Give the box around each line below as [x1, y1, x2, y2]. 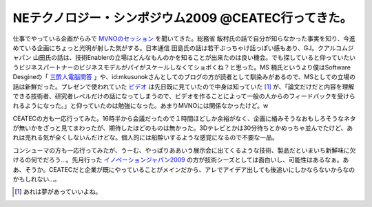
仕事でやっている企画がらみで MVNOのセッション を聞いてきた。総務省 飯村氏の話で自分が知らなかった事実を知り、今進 [12, 34, 356, 43]
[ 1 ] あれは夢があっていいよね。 [14, 188, 102, 196]
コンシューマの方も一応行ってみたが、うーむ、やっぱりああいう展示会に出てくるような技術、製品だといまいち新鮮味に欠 [12, 146, 356, 154]
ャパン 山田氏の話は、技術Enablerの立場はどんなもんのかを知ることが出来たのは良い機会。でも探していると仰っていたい [12, 54, 356, 62]
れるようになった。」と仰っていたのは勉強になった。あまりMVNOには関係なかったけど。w [12, 102, 269, 110]
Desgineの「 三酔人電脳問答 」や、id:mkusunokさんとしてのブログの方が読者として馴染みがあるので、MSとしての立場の [12, 73, 356, 81]
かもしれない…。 [12, 175, 61, 184]
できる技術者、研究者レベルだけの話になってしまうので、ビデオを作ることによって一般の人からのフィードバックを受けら [12, 91, 356, 100]
